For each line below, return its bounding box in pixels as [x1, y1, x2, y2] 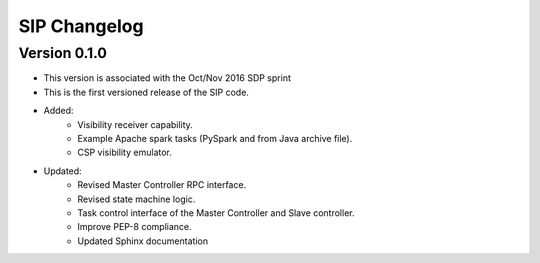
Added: [43, 105, 74, 117]
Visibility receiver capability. [77, 118, 194, 130]
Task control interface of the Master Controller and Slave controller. [77, 206, 355, 219]
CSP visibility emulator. [77, 146, 172, 159]
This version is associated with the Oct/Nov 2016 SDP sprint [43, 72, 292, 84]
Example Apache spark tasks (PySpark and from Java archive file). [77, 132, 353, 144]
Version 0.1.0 [18, 44, 107, 62]
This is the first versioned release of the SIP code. [43, 86, 250, 98]
